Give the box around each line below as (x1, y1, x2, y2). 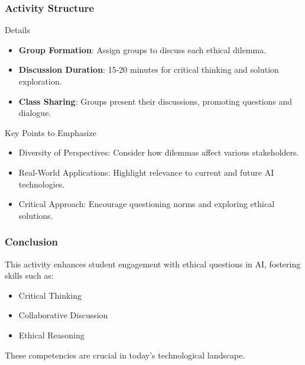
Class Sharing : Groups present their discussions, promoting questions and (18, 95, 293, 107)
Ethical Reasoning (18, 328, 85, 341)
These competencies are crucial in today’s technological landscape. (5, 348, 245, 361)
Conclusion (5, 234, 58, 249)
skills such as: (5, 269, 54, 282)
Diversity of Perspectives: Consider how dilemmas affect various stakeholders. (18, 146, 299, 159)
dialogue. (18, 106, 51, 119)
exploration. (18, 75, 62, 87)
